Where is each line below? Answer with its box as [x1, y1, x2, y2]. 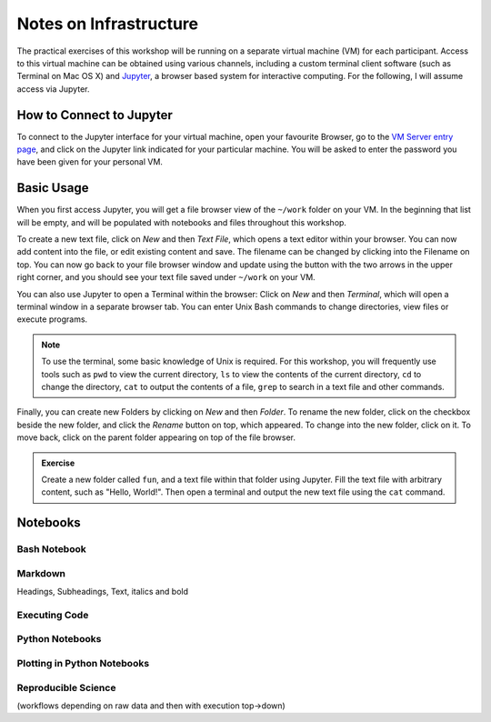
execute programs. [16, 314, 88, 325]
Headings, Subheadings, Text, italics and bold [16, 587, 189, 597]
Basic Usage [16, 180, 89, 196]
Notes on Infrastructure [16, 14, 199, 34]
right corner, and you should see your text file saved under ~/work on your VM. [16, 272, 316, 283]
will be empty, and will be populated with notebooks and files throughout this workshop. [16, 216, 347, 227]
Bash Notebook [16, 543, 86, 556]
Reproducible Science [16, 681, 116, 694]
